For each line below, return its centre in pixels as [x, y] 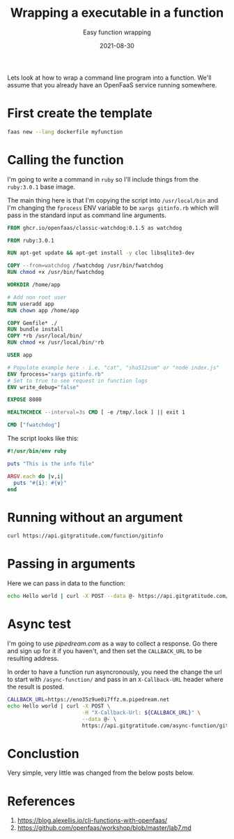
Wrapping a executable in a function [117, 13]
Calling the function [65, 160]
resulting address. [33, 658]
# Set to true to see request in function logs [78, 381]
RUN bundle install [36, 330]
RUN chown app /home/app [43, 310]
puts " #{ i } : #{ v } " [40, 483]
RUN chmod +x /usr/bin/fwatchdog [56, 272]
